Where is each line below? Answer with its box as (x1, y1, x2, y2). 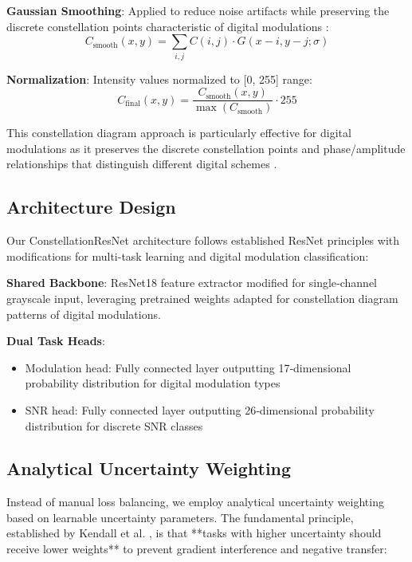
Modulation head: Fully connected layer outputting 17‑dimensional (25, 359, 351, 375)
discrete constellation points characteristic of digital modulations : (6, 18, 329, 34)
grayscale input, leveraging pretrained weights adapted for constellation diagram (6, 289, 398, 306)
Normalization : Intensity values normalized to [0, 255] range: (6, 70, 312, 87)
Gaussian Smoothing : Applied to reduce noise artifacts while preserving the (6, 2, 390, 18)
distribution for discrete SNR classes (25, 417, 203, 434)
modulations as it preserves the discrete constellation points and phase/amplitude (6, 140, 406, 156)
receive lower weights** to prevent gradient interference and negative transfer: (6, 540, 387, 557)
